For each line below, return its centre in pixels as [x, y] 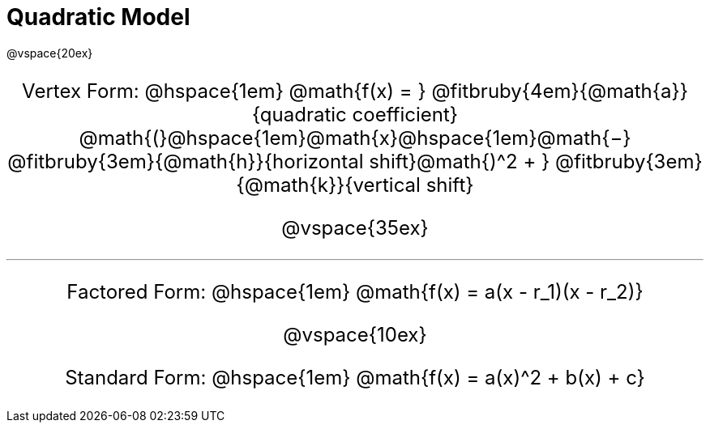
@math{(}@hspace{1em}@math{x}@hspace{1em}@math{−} [355, 138]
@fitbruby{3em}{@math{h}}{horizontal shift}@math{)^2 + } [279, 161]
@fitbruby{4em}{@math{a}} [560, 91]
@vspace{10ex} [355, 334]
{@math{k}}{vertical [328, 185]
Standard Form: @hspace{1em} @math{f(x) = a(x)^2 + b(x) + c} [355, 377]
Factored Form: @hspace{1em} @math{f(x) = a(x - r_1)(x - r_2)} [355, 291]
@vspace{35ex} [355, 227]
